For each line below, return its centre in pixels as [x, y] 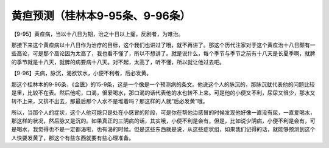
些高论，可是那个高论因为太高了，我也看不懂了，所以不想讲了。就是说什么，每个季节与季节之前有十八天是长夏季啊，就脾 [163, 53]
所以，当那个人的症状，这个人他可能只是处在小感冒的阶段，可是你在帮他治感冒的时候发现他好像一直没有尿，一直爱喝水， [163, 112]
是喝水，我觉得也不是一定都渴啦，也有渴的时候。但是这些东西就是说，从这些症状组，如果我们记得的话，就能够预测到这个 [163, 129]
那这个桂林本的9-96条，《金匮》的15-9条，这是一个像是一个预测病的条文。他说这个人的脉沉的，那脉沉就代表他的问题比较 [163, 84]
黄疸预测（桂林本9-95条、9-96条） [101, 16]
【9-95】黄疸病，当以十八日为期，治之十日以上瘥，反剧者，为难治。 [97, 34]
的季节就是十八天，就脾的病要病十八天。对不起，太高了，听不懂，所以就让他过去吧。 [118, 62]
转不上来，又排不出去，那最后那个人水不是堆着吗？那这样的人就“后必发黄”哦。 [110, 101]
